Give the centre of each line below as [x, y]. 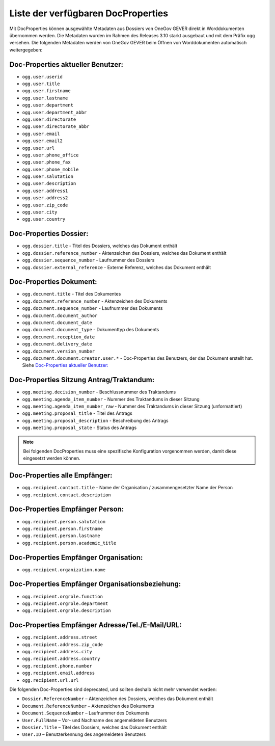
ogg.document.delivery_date [57, 344]
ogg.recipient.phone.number [57, 666]
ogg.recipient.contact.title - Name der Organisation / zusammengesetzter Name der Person [127, 488]
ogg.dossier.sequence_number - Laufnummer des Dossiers [88, 260]
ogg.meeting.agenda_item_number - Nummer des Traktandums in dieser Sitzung [111, 399]
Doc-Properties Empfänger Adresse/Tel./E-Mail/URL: [95, 625]
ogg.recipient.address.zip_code [62, 644]
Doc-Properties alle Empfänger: [61, 476]
